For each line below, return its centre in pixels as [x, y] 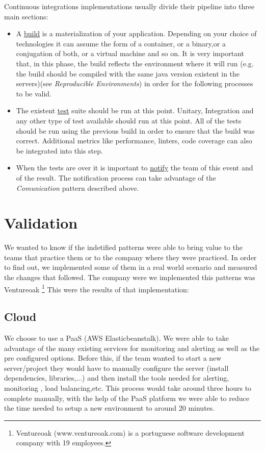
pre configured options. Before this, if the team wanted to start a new [113, 358]
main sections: [26, 16]
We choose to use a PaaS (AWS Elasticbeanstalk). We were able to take [116, 338]
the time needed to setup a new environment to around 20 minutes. [110, 408]
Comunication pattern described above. [77, 187]
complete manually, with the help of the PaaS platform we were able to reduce [127, 398]
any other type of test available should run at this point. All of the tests [129, 120]
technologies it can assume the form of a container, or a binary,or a [121, 43]
